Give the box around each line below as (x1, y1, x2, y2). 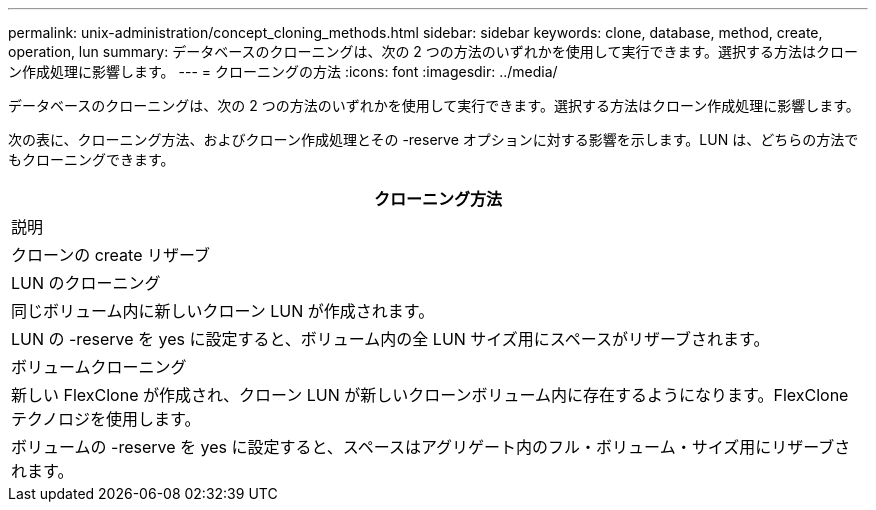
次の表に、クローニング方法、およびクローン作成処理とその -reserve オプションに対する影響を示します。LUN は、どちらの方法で (8, 131, 859, 148)
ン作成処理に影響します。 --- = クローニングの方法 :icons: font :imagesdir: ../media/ (8, 63, 558, 80)
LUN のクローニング (11, 273, 161, 293)
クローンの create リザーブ (11, 245, 211, 265)
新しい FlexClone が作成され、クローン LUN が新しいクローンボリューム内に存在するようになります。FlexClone (11, 385, 849, 405)
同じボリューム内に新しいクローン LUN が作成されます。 (11, 301, 435, 321)
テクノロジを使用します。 (11, 409, 201, 429)
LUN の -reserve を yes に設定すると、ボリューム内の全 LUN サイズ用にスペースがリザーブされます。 (11, 329, 770, 349)
